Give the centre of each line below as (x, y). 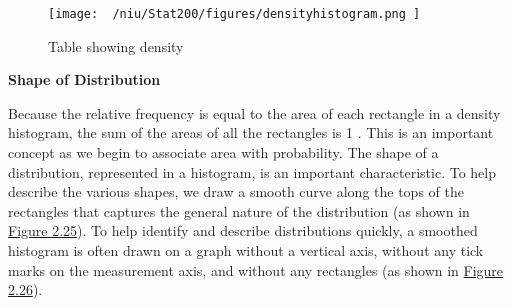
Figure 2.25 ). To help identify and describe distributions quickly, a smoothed (243, 230)
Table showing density (116, 45)
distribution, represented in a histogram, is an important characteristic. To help (252, 171)
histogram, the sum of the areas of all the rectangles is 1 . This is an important (251, 132)
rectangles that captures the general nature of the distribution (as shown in (239, 210)
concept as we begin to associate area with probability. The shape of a (223, 152)
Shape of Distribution (84, 79)
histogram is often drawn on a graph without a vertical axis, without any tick (246, 250)
